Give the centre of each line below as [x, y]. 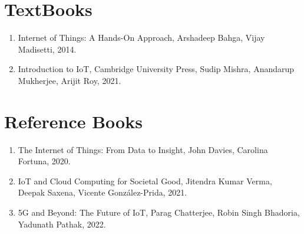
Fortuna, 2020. [44, 161]
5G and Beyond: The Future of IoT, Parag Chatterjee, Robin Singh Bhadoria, [159, 212]
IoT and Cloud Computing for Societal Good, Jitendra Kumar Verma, [145, 181]
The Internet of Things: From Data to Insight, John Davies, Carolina [143, 149]
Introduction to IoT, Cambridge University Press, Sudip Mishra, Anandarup [156, 69]
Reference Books [73, 121]
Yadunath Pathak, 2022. [62, 224]
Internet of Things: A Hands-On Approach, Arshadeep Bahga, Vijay [141, 38]
